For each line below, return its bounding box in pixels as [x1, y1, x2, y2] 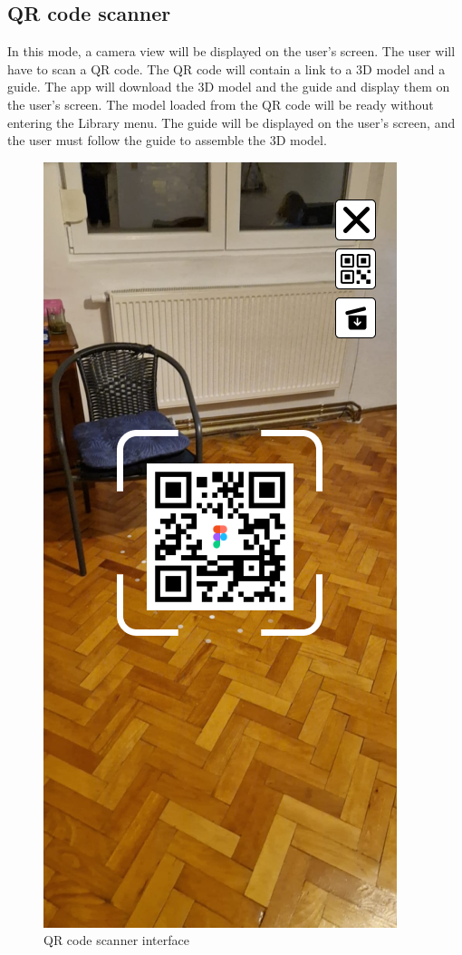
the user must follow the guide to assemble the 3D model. [7, 131, 327, 150]
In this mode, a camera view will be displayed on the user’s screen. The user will [7, 42, 456, 61]
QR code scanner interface [43, 931, 189, 950]
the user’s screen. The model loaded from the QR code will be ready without [7, 94, 434, 113]
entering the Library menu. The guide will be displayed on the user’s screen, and [7, 112, 456, 132]
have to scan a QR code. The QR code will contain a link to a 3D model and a [7, 59, 446, 78]
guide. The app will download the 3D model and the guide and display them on [7, 77, 450, 96]
